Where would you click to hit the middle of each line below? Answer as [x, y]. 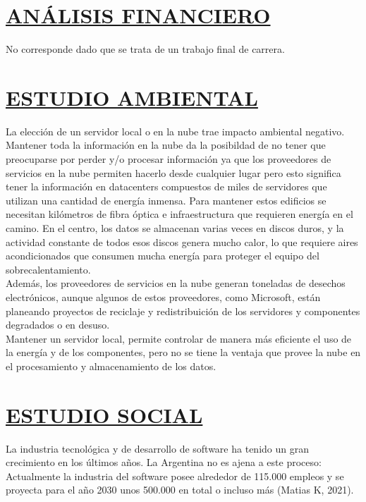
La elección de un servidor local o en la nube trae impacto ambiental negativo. [175, 131]
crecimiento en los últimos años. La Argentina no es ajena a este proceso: [164, 462]
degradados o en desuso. [58, 325]
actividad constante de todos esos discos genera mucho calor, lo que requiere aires [182, 241]
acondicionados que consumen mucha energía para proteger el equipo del [163, 256]
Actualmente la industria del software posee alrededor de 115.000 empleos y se [175, 476]
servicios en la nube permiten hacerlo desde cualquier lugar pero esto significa [173, 172]
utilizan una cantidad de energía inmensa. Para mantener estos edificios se [166, 200]
